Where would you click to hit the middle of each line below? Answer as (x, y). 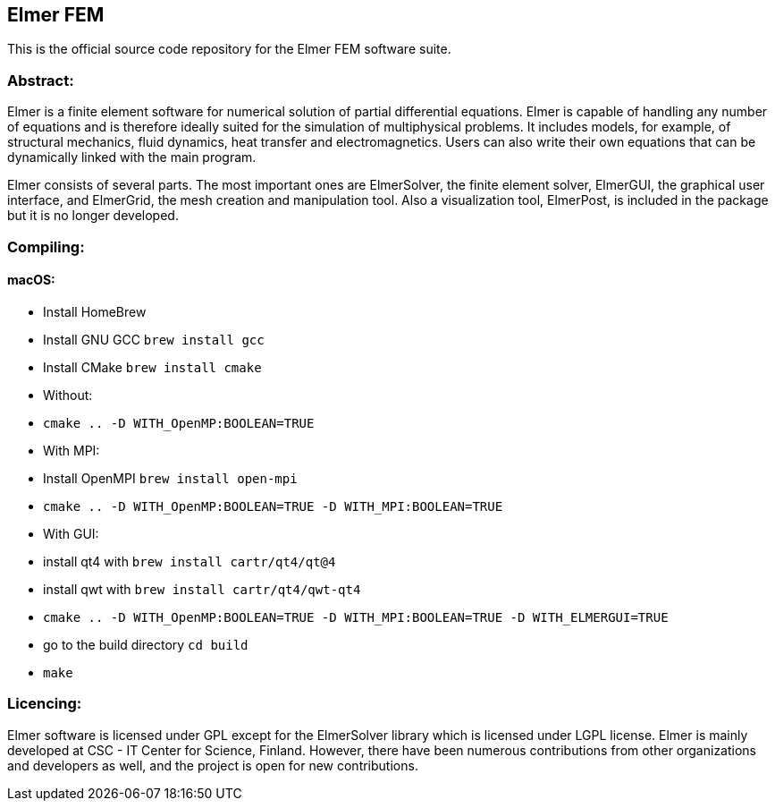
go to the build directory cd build (146, 644)
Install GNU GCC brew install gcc (154, 339)
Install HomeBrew (95, 311)
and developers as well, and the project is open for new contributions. (213, 765)
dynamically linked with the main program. (132, 157)
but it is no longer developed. (93, 216)
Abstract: (41, 80)
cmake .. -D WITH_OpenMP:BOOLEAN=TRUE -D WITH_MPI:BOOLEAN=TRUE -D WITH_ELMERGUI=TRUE (356, 617)
